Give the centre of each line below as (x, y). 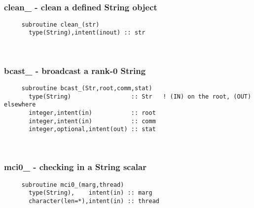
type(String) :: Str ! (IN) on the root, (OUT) (140, 96)
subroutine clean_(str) (60, 24)
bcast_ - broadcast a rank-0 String (75, 70)
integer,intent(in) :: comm (92, 121)
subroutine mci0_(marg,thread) (73, 185)
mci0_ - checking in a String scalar (75, 167)
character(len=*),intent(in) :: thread (94, 201)
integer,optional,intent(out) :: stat (92, 129)
